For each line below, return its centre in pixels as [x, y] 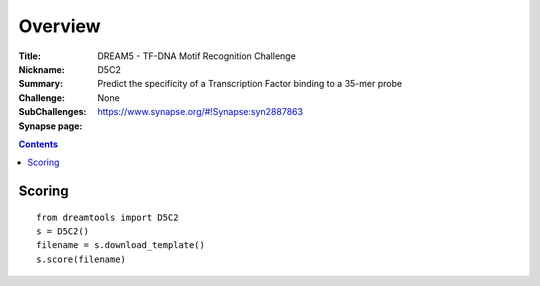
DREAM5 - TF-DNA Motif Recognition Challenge [197, 56]
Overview [59, 26]
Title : [30, 56]
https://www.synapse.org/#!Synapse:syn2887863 [200, 112]
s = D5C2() [63, 231]
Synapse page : [50, 126]
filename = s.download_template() [120, 245]
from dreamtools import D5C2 [107, 217]
